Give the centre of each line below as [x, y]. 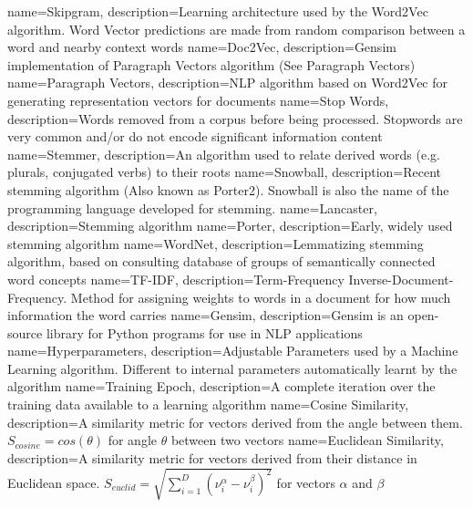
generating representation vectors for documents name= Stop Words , [198, 100]
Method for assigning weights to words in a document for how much [261, 297]
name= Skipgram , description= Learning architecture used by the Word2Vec [218, 11]
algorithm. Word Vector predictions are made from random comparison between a [236, 29]
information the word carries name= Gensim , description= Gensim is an [206, 315]
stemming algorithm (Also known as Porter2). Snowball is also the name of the [228, 189]
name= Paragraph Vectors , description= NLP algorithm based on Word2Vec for [227, 83]
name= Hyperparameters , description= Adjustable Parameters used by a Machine [233, 351]
